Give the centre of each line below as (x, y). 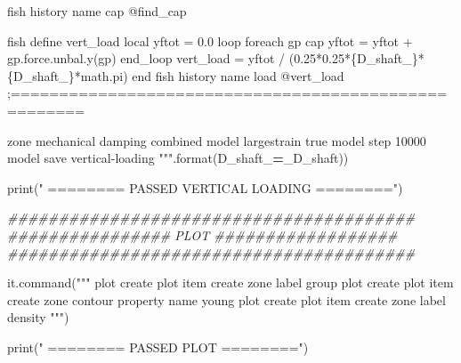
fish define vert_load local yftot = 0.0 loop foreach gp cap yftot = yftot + (210, 40)
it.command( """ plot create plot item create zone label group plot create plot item (230, 282)
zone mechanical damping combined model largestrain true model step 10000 (217, 140)
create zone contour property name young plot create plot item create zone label (226, 299)
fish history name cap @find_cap (97, 11)
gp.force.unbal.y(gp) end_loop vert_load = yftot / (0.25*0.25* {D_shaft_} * (216, 58)
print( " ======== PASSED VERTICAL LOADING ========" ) (205, 187)
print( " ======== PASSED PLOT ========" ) (158, 347)
